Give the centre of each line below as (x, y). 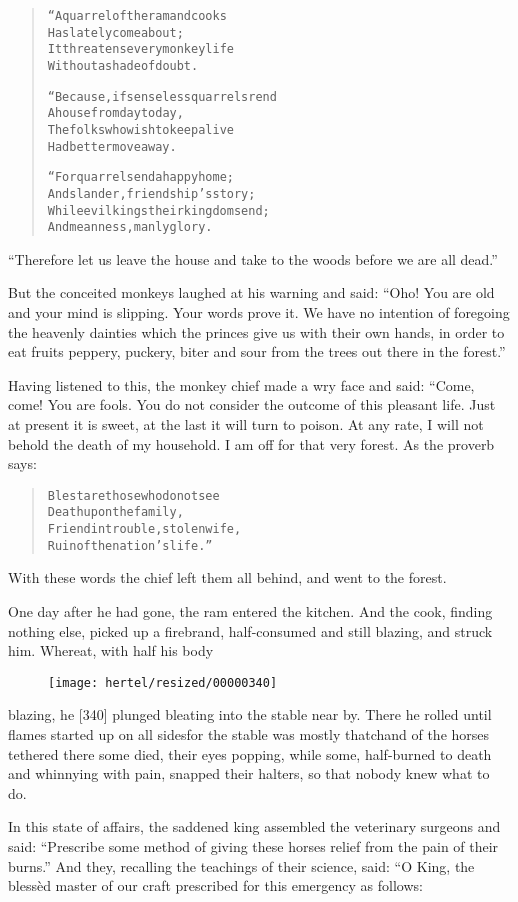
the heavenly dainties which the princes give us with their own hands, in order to (256, 331)
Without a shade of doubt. (123, 65)
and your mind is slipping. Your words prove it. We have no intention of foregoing (259, 312)
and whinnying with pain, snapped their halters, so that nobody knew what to (249, 773)
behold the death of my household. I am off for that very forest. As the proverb (251, 443)
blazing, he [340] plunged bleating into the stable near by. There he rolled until (250, 714)
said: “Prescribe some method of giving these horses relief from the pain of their (253, 846)
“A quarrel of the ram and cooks (137, 16)
